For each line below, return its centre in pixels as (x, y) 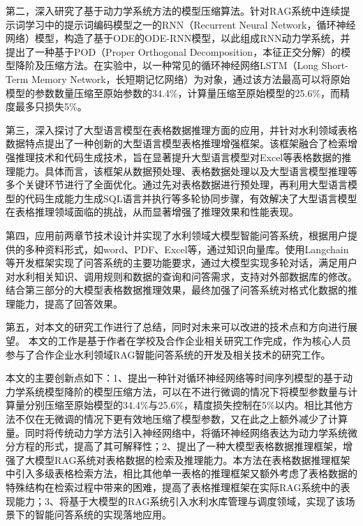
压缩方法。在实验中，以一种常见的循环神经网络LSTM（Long (181, 65)
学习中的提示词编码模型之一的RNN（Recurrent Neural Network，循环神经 (190, 24)
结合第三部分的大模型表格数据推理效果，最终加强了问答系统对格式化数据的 (177, 290)
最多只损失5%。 (51, 106)
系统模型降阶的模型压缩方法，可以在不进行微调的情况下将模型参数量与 (186, 391)
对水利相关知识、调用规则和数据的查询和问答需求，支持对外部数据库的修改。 (181, 276)
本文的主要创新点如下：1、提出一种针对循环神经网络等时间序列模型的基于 (174, 378)
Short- (335, 65)
